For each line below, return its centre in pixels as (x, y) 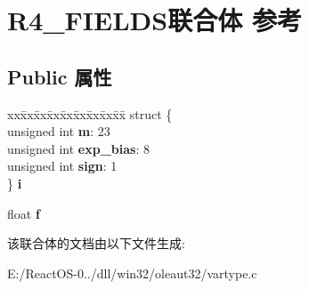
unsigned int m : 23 (59, 131)
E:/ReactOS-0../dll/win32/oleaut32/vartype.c (132, 273)
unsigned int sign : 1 (62, 166)
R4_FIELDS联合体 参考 (154, 20)
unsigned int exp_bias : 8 (78, 148)
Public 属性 (60, 76)
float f (24, 213)
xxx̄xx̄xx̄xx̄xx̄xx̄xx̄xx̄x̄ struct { (90, 113)
